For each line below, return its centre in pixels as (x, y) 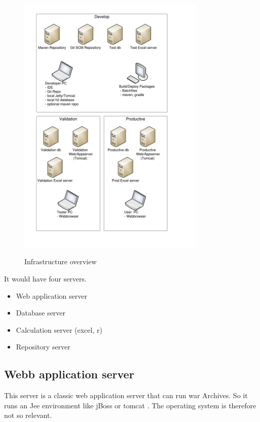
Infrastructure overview (61, 261)
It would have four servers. (45, 278)
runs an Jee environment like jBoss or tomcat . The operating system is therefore (130, 405)
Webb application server (69, 374)
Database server (41, 313)
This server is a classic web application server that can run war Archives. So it (126, 395)
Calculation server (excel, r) (59, 329)
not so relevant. (28, 415)
